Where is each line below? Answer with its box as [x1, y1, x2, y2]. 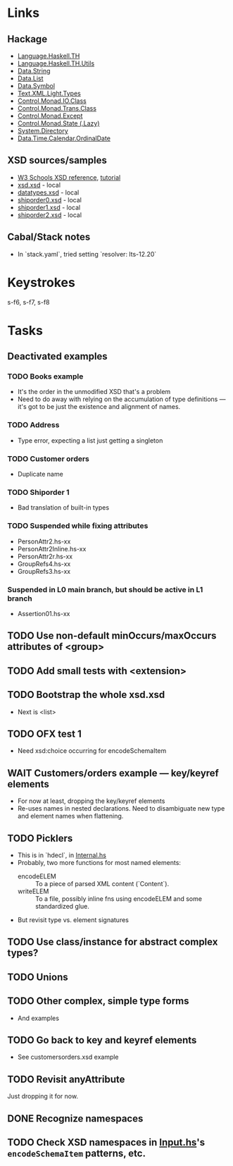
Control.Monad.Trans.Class [17, 104, 97, 112]
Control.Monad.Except [17, 111, 83, 120]
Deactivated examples [7, 350, 108, 362]
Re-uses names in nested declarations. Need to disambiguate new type [17, 804, 225, 813]
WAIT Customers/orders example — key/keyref [7, 767, 220, 779]
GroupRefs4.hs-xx [17, 559, 71, 568]
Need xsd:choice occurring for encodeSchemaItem [17, 747, 167, 755]
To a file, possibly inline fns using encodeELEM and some [34, 894, 203, 903]
